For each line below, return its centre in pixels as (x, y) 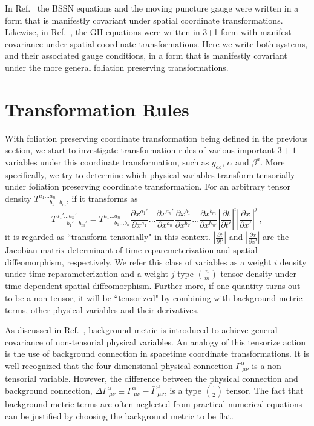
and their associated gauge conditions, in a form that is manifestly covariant (146, 55)
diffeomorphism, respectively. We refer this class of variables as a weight (138, 261)
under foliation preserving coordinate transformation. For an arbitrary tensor (148, 186)
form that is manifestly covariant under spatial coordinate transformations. (144, 20)
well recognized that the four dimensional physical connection (119, 365)
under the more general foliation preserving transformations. (117, 67)
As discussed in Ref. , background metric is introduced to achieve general (141, 330)
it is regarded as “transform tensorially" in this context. (108, 237)
